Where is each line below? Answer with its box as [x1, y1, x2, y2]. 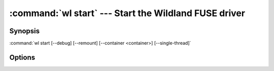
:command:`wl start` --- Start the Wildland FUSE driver [9, 8, 246, 19]
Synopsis [9, 27, 40, 35]
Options [9, 53, 36, 61]
